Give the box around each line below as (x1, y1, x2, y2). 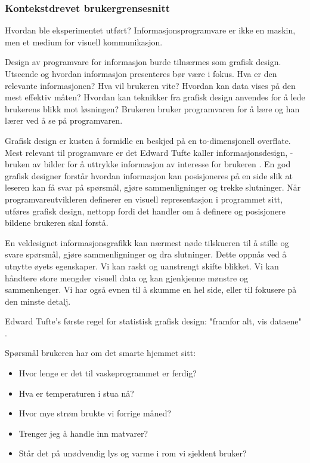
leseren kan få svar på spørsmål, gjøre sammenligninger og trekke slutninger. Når (5, 181, 301, 194)
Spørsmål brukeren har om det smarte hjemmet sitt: (5, 347, 196, 359)
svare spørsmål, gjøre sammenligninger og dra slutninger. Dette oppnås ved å (5, 248, 287, 260)
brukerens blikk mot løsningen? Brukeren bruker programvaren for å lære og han (5, 102, 300, 115)
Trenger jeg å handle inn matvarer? (18, 427, 148, 439)
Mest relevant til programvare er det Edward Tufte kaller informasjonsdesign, (5, 146, 288, 158)
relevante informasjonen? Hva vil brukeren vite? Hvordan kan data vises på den (5, 79, 296, 91)
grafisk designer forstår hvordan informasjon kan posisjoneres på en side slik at (5, 169, 293, 182)
